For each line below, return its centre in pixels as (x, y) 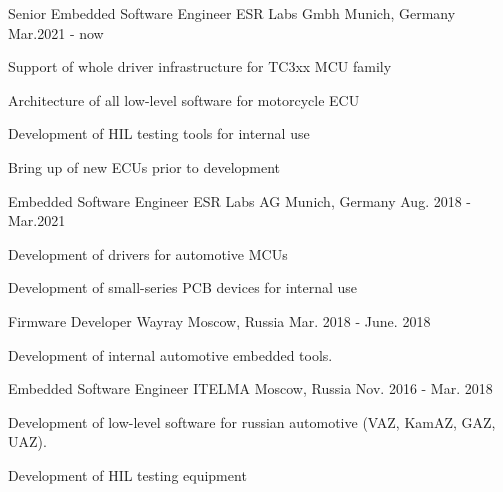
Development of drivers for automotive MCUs (148, 253)
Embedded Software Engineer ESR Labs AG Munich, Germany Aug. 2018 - (240, 200)
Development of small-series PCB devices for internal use (183, 287)
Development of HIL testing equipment (127, 474)
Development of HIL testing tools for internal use (159, 133)
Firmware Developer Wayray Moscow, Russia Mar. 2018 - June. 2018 (219, 320)
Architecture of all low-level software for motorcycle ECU (184, 99)
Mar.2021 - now (56, 32)
